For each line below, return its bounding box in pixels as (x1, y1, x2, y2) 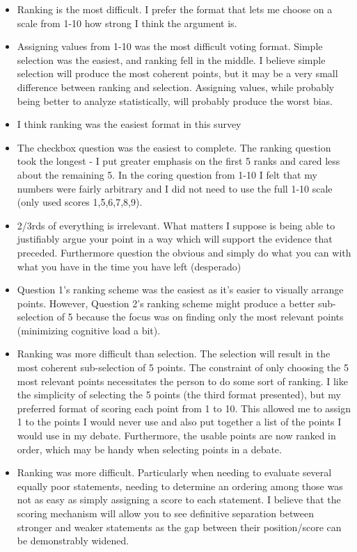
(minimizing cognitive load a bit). (17, 323, 161, 337)
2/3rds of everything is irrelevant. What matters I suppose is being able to (17, 218, 335, 232)
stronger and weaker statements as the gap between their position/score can (17, 519, 342, 534)
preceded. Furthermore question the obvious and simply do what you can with (17, 245, 351, 259)
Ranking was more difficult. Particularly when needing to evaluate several (17, 465, 332, 480)
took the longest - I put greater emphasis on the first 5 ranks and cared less (17, 154, 340, 168)
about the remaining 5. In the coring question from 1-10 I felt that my (17, 167, 317, 181)
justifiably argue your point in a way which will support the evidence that (17, 232, 333, 246)
